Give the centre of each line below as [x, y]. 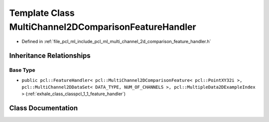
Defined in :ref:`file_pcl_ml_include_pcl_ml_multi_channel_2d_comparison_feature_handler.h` [116, 42]
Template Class [42, 13]
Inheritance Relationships [50, 56]
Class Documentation [44, 108]
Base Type [22, 70]
